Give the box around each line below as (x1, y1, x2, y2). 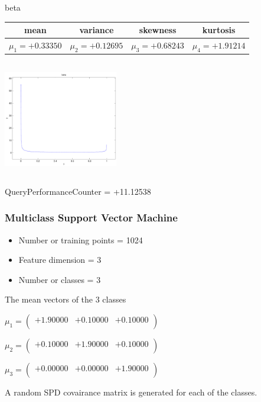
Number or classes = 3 (18, 273, 101, 285)
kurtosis (202, 24, 236, 36)
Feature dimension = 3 (18, 253, 102, 266)
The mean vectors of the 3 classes (5, 293, 126, 305)
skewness (139, 24, 177, 36)
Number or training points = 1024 (18, 233, 143, 246)
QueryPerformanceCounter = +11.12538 (5, 185, 151, 197)
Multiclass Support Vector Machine (5, 210, 178, 225)
